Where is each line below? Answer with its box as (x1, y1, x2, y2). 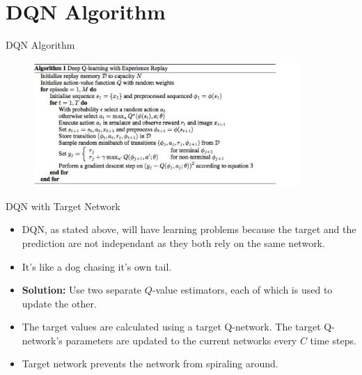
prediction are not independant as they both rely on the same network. (22, 235, 325, 250)
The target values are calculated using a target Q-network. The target (22, 319, 321, 334)
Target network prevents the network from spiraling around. (22, 356, 278, 371)
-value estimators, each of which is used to (152, 282, 333, 297)
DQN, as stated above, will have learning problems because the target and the (22, 222, 356, 237)
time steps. (310, 333, 356, 347)
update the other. (22, 296, 97, 310)
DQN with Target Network (6, 198, 120, 213)
